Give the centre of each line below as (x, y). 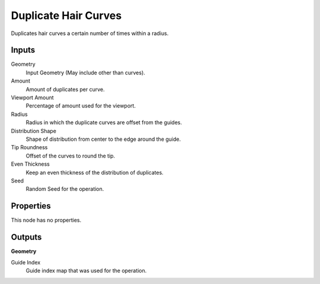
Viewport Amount (32, 97)
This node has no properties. (46, 220)
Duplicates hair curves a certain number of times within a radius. (90, 33)
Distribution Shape (33, 131)
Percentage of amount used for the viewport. (81, 106)
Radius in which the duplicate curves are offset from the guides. (104, 122)
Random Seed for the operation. (65, 189)
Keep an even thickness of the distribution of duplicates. (95, 172)
